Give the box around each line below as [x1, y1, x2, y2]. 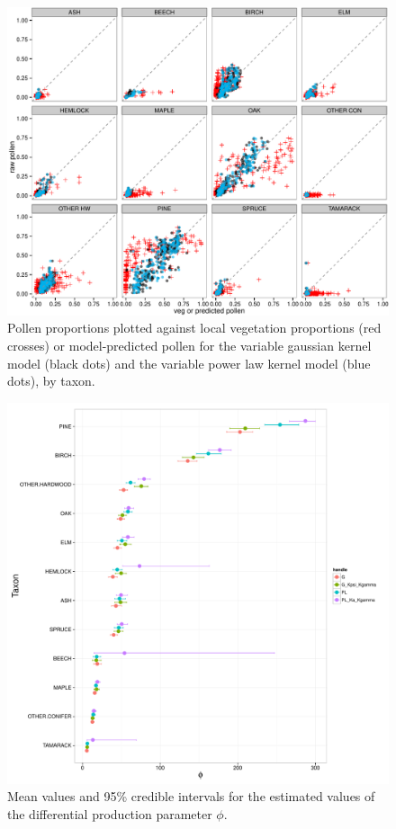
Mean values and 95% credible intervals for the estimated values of [7, 787, 375, 806]
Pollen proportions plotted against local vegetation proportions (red [7, 318, 382, 337]
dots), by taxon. [7, 371, 95, 390]
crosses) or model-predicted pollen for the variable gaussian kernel [7, 336, 372, 355]
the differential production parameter [7, 805, 212, 823]
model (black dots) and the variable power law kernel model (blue [7, 353, 371, 372]
